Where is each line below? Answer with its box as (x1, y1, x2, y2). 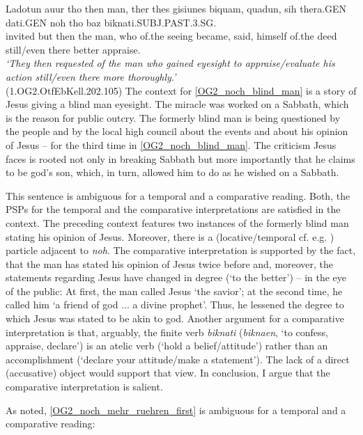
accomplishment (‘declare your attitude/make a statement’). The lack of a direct (6, 351, 350, 366)
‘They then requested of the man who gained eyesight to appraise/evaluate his (6, 56, 335, 70)
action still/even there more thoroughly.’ (6, 69, 176, 84)
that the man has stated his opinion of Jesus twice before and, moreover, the (6, 256, 334, 271)
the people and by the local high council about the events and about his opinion (6, 124, 348, 139)
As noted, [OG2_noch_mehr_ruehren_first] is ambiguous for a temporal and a (6, 402, 346, 417)
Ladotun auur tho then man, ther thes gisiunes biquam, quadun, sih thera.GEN (6, 1, 347, 15)
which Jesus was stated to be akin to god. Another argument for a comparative (6, 311, 344, 326)
